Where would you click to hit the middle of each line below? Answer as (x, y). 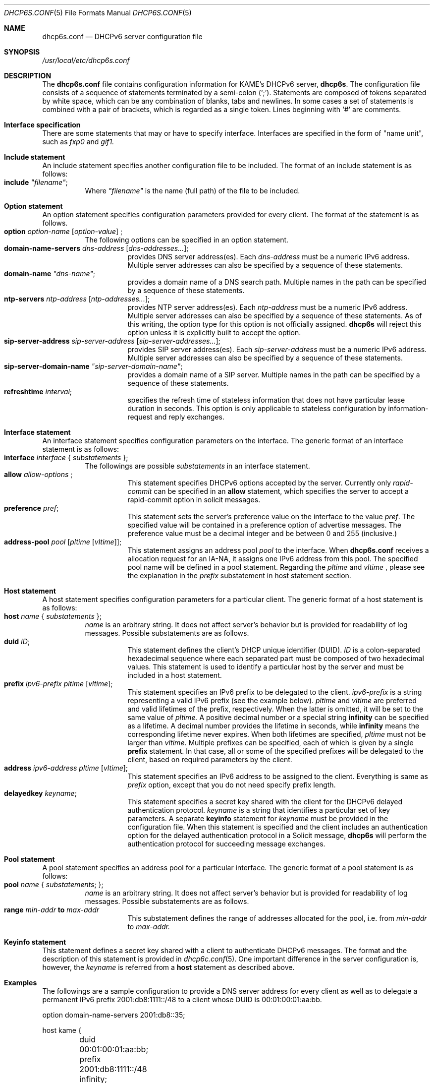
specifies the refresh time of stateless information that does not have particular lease (266, 400)
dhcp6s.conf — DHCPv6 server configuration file (122, 36)
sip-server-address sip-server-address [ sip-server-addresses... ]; (112, 341)
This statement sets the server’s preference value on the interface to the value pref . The (271, 516)
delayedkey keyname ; (40, 793)
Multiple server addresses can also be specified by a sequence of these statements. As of (275, 316)
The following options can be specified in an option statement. (187, 240)
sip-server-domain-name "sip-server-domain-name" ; (93, 366)
